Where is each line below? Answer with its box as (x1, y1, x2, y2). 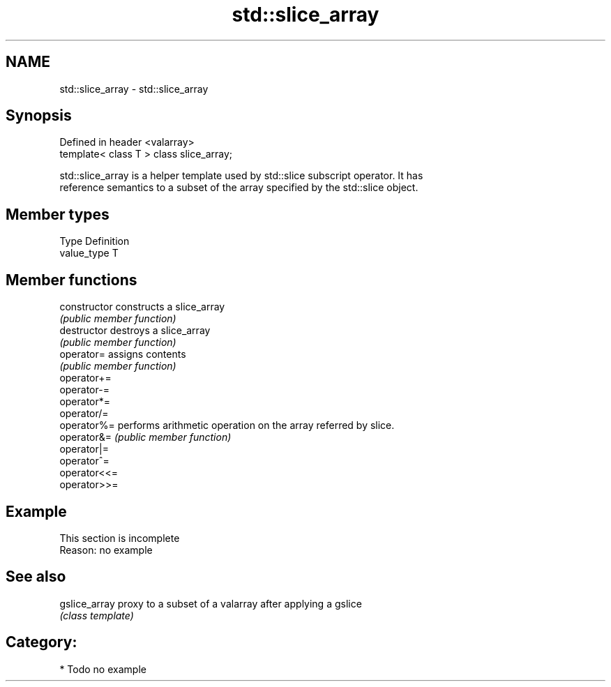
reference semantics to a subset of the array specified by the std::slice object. (59, 181, 418, 194)
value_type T (59, 247, 119, 259)
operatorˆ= (59, 455, 110, 467)
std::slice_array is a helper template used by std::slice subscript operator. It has (59, 169, 423, 182)
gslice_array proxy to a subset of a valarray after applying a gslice (59, 597, 362, 610)
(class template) (59, 609, 134, 621)
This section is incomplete (59, 531, 180, 544)
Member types (6, 205, 110, 223)
